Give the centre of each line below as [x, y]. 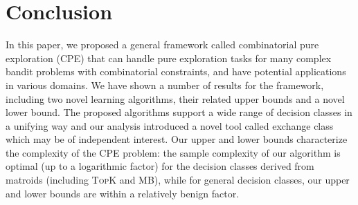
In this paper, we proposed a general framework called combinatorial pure [162, 45]
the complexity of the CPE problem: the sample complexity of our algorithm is [173, 152]
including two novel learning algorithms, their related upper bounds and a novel [175, 98]
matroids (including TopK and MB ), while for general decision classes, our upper [178, 180]
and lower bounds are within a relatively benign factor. [123, 193]
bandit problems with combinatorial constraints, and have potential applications [176, 71]
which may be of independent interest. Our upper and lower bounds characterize [177, 139]
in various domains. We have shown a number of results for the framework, [165, 85]
